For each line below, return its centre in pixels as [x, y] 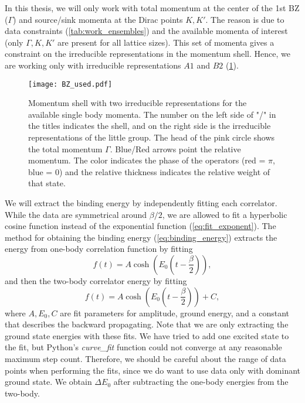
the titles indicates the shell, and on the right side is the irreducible [150, 126]
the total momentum [65, 148]
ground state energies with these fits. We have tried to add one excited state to [147, 335]
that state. [47, 183]
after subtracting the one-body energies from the [201, 382]
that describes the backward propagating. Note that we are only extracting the [147, 324]
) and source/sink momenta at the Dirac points [98, 19]
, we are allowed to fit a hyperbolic [225, 214]
